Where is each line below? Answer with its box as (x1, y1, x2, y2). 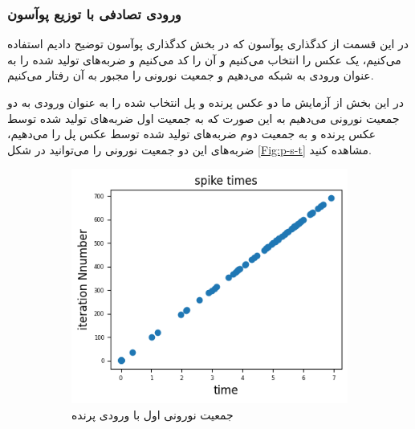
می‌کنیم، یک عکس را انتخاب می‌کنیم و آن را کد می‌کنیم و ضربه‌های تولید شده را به (7, 51, 401, 67)
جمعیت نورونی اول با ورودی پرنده (71, 406, 234, 423)
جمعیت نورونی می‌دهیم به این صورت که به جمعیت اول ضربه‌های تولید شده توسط (7, 109, 400, 126)
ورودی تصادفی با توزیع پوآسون (7, 3, 181, 23)
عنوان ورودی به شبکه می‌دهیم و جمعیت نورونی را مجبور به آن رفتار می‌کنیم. (7, 67, 374, 84)
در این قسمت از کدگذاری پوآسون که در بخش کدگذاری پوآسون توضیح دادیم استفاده (7, 35, 409, 52)
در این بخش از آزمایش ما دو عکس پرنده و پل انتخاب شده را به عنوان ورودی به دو (7, 94, 404, 110)
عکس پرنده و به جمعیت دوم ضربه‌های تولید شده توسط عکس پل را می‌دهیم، (7, 125, 376, 142)
